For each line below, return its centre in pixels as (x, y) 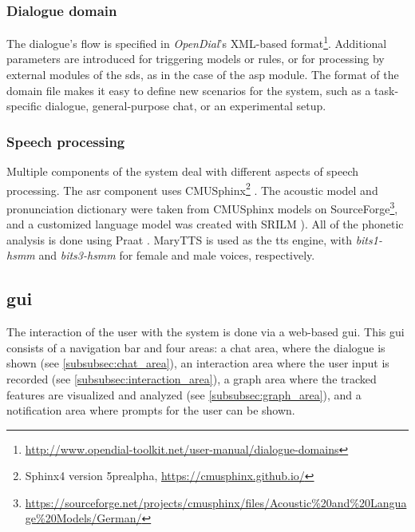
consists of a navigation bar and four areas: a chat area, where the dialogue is (196, 347)
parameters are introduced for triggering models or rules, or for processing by (196, 59)
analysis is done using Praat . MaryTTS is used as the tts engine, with (179, 239)
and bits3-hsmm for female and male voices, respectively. (177, 255)
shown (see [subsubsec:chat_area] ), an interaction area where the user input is (198, 363)
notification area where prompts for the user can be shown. (151, 410)
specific (24, 106)
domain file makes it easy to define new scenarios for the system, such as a (189, 90)
